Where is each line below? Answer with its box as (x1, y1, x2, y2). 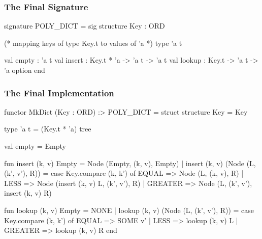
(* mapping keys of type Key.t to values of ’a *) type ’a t (4, 37, 182, 48)
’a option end (4, 65, 45, 75)
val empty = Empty (4, 141, 66, 151)
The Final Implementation (4, 86, 114, 99)
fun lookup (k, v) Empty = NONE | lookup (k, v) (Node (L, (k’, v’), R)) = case (4, 204, 254, 215)
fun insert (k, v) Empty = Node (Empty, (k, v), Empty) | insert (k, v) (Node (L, (4, 157, 256, 168)
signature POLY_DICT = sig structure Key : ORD (4, 20, 165, 31)
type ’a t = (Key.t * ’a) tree (4, 123, 91, 134)
